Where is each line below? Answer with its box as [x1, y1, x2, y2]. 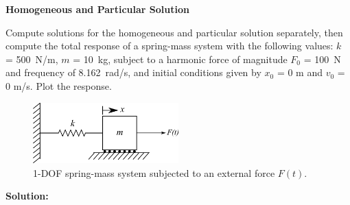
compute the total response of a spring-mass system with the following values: [5, 38, 334, 53]
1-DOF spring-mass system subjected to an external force [33, 165, 275, 180]
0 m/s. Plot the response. [5, 78, 112, 93]
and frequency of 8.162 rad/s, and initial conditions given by [5, 65, 261, 80]
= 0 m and [277, 65, 323, 80]
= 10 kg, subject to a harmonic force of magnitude [73, 51, 288, 66]
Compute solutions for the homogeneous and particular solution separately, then [5, 25, 343, 39]
